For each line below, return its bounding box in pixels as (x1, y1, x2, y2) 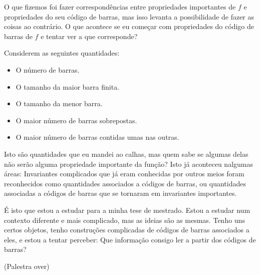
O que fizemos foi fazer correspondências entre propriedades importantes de (4, 2, 236, 12)
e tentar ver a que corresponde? (41, 31, 138, 41)
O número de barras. (16, 64, 80, 75)
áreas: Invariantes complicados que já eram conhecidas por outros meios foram (4, 168, 244, 179)
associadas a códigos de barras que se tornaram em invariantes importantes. (4, 188, 237, 198)
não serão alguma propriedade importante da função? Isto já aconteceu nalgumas (4, 158, 253, 169)
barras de (4, 31, 33, 41)
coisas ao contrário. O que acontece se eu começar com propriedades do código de (4, 21, 254, 32)
